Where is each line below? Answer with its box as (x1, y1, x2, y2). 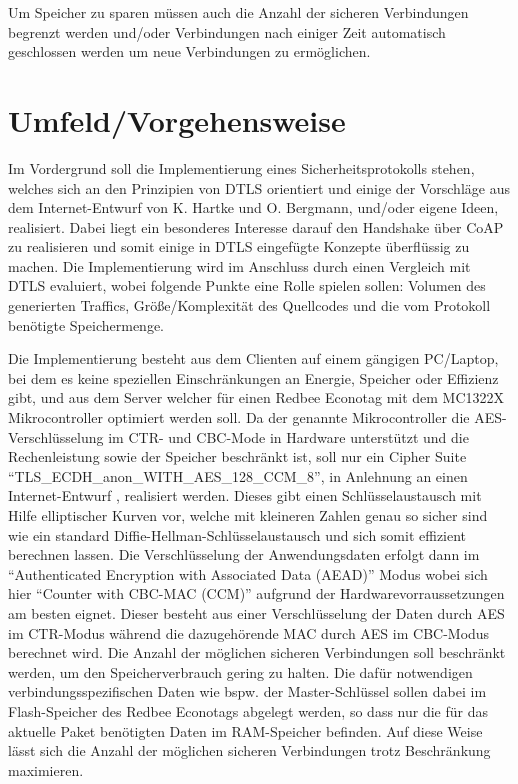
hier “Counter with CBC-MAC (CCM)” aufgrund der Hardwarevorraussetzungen (8, 583, 505, 604)
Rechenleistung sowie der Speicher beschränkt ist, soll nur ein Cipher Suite (8, 446, 467, 467)
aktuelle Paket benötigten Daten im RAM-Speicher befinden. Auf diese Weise (8, 720, 483, 741)
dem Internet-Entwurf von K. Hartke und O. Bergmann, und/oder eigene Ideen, (8, 197, 499, 218)
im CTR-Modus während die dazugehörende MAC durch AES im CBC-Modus (8, 622, 490, 643)
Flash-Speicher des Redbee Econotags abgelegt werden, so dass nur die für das (8, 700, 488, 721)
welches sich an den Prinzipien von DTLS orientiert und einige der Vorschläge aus (8, 177, 510, 198)
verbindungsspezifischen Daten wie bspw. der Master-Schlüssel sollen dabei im (8, 681, 487, 702)
